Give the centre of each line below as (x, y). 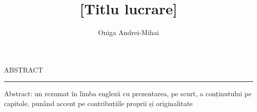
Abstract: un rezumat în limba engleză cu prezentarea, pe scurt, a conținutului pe (128, 93)
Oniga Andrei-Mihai (128, 32)
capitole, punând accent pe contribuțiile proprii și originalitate (98, 103)
